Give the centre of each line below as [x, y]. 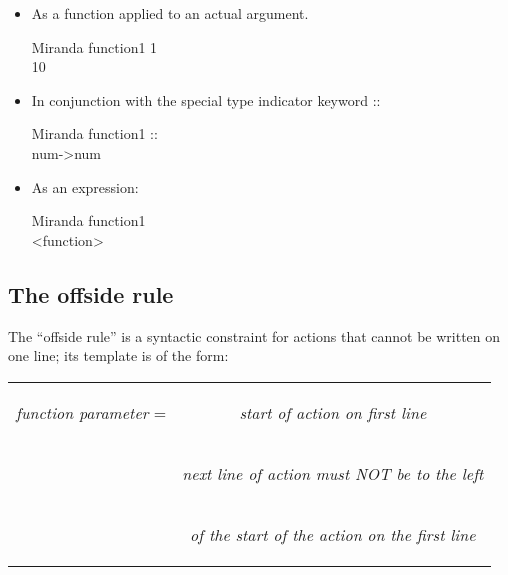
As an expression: [85, 186]
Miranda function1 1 [94, 46]
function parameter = [91, 412]
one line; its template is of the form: [118, 355]
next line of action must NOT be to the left [333, 473]
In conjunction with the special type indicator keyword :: [206, 99]
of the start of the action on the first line [333, 534]
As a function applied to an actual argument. [170, 13]
